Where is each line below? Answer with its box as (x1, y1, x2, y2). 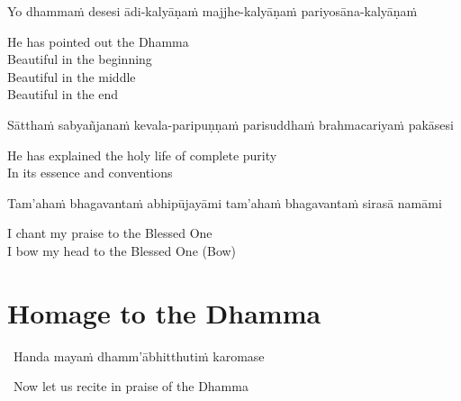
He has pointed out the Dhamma (7, 32, 189, 50)
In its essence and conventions (7, 163, 173, 182)
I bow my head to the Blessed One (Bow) (7, 241, 237, 260)
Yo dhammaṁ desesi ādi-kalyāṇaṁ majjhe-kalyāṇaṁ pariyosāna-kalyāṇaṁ (7, 2, 418, 20)
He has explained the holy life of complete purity (7, 145, 277, 164)
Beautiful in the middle (7, 67, 136, 86)
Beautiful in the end (7, 85, 119, 104)
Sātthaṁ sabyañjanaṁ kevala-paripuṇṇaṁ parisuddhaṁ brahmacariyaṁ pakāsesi (7, 114, 454, 133)
